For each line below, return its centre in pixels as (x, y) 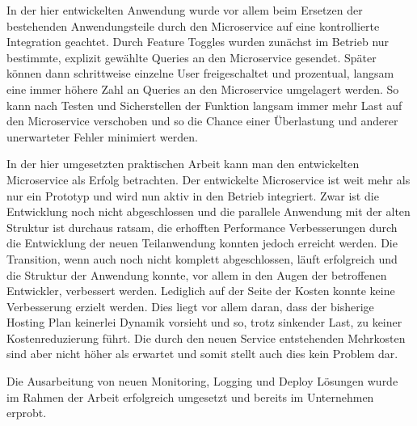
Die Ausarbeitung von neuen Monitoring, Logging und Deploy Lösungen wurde (202, 381)
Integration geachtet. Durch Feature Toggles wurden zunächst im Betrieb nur (198, 42)
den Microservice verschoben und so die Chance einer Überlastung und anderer (202, 121)
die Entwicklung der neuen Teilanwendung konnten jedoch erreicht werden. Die (202, 243)
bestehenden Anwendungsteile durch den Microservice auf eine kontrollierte (193, 25)
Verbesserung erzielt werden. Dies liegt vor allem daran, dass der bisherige (190, 306)
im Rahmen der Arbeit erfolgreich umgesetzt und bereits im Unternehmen (190, 396)
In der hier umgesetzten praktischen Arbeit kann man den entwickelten (183, 164)
